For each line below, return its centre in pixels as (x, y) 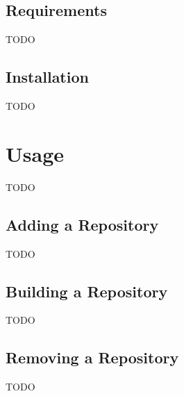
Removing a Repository (92, 357)
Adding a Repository (82, 224)
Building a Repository (87, 291)
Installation (47, 77)
